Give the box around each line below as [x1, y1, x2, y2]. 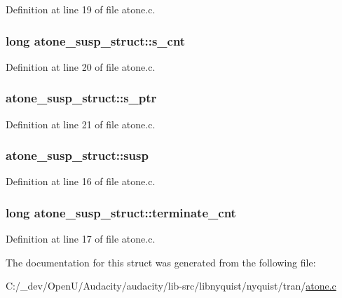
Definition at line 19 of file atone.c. [6, 2, 156, 16]
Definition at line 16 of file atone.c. [6, 174, 156, 189]
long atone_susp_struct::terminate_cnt [6, 203, 236, 221]
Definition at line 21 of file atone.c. [6, 116, 156, 131]
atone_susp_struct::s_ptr [6, 89, 157, 107]
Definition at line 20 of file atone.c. [6, 59, 156, 74]
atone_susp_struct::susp [6, 147, 149, 164]
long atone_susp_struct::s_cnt [6, 32, 186, 49]
